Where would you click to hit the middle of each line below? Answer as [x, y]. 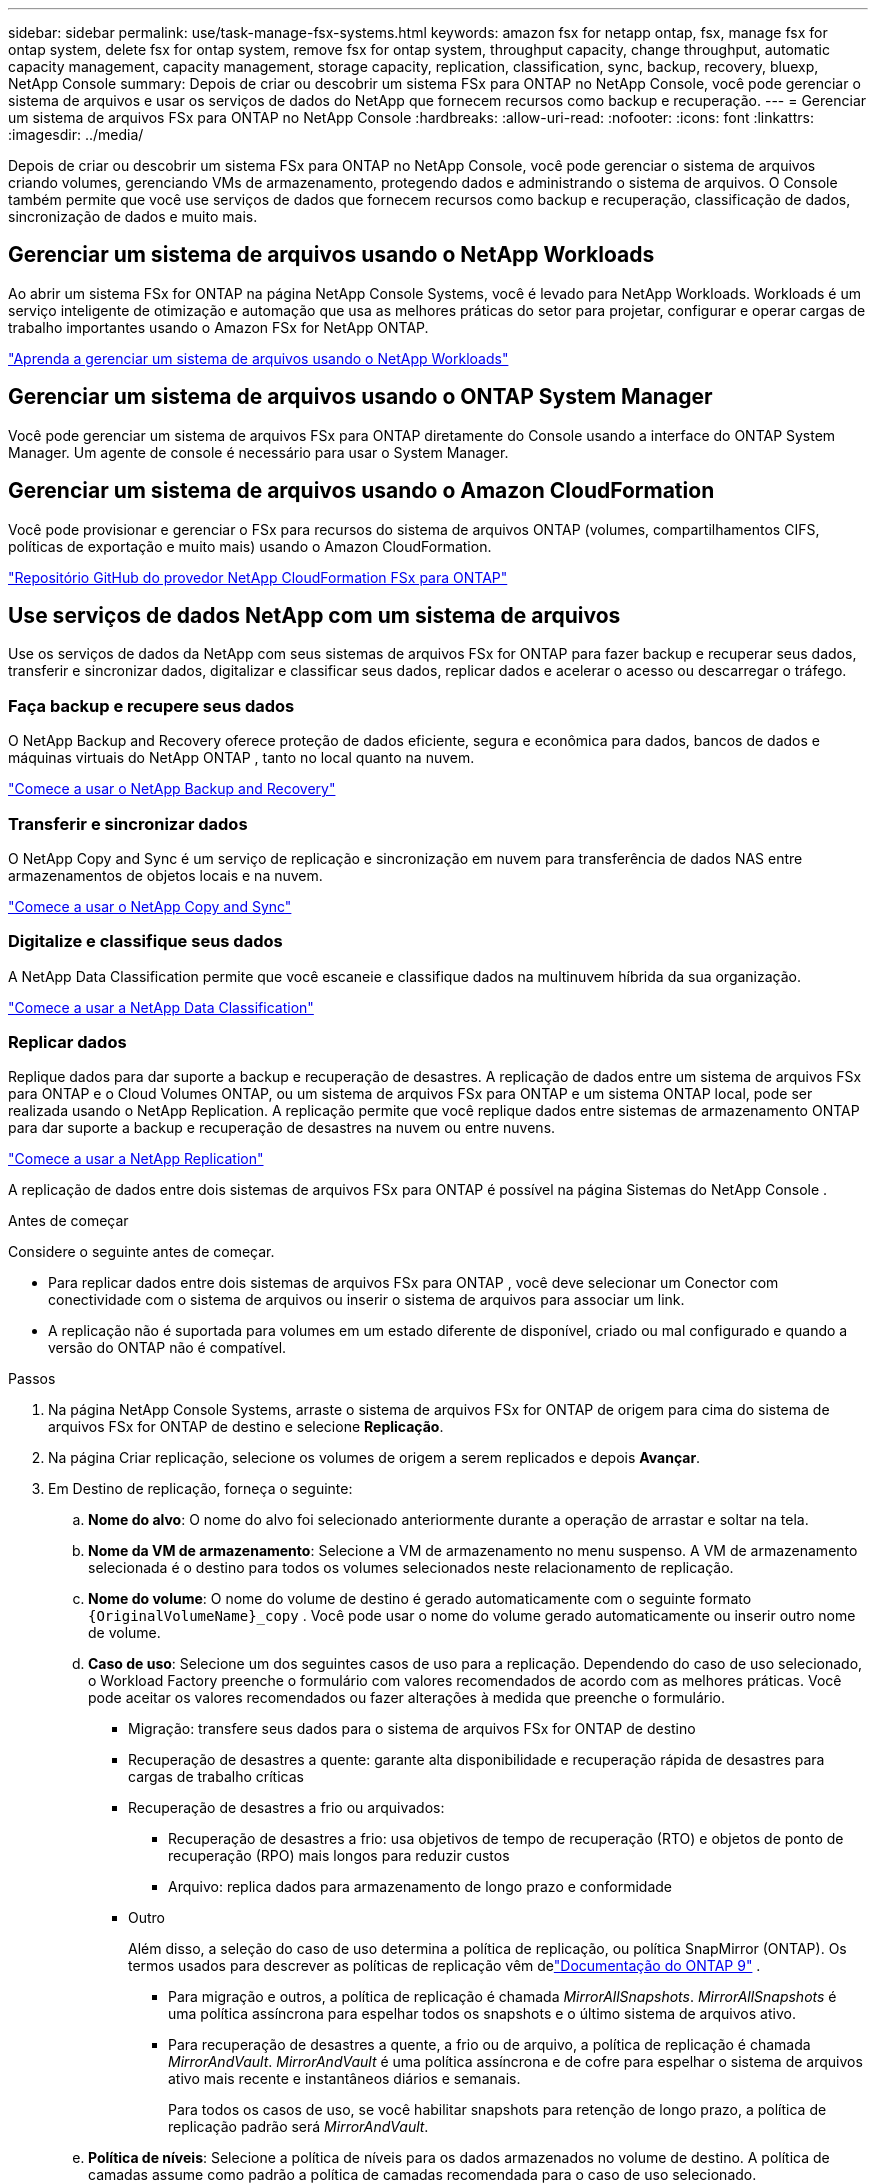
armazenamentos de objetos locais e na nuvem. [165, 875]
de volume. [124, 1633]
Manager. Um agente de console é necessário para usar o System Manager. [258, 452]
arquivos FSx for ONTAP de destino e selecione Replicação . [246, 1427]
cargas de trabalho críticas [216, 1777]
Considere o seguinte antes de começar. [141, 1252]
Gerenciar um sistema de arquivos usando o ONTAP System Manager [360, 397]
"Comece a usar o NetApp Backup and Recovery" [172, 789]
